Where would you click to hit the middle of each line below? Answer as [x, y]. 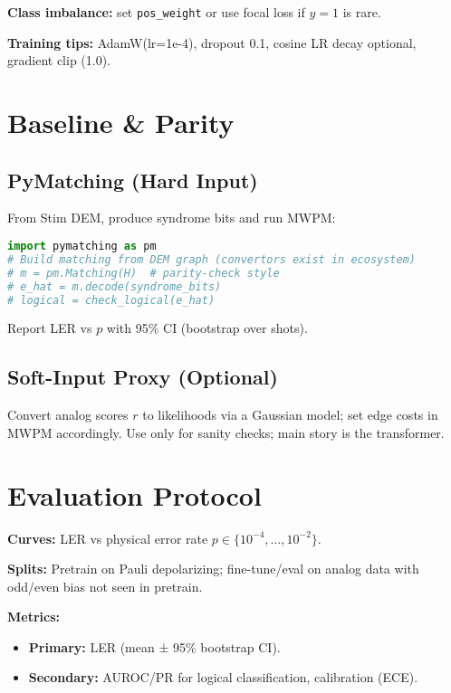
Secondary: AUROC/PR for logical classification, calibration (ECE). [223, 677]
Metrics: [34, 617]
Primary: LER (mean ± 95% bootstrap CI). [154, 646]
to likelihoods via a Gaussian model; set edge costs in [290, 415]
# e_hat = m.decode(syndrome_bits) [115, 286]
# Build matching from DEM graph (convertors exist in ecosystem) [212, 259]
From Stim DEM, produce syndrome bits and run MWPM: [172, 218]
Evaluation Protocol [134, 494]
